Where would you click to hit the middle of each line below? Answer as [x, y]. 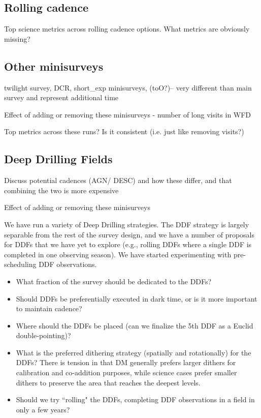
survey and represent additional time [61, 97]
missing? [17, 38]
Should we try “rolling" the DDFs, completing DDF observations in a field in [135, 399]
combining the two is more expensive [61, 190]
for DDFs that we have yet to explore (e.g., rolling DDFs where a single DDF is [128, 244]
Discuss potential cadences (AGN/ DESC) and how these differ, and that [118, 180]
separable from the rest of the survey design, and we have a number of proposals [129, 234]
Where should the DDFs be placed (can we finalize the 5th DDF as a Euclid [135, 325]
